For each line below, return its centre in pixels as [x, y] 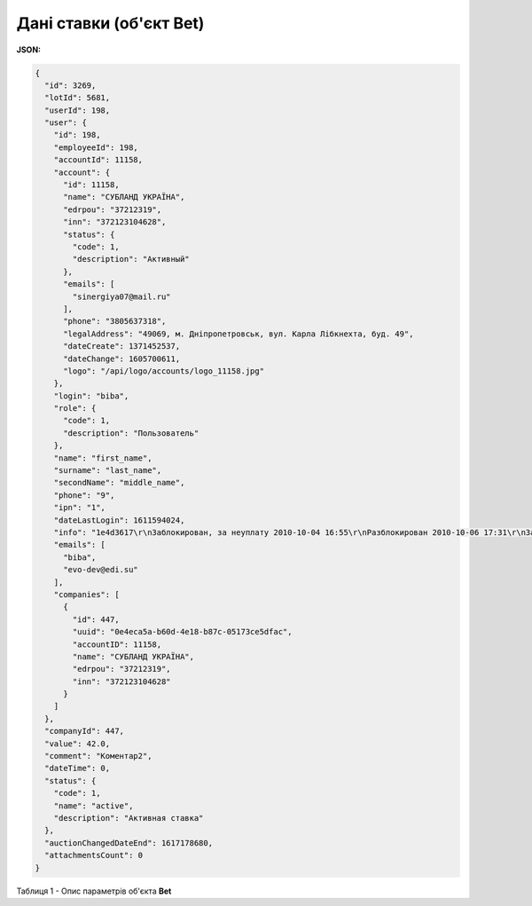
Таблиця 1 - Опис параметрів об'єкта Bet [94, 891]
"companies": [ [86, 594]
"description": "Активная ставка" [129, 818]
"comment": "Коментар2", [98, 756]
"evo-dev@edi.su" [101, 570]
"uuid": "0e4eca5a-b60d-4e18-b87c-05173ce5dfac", [182, 632]
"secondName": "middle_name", [119, 483]
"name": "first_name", [103, 458]
